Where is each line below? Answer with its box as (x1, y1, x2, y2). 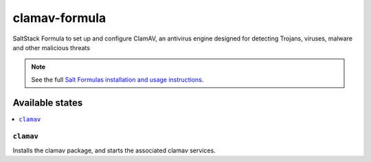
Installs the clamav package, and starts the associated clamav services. (12, 146, 216, 154)
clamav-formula (12, 10, 106, 25)
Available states (12, 97, 83, 108)
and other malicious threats (12, 43, 91, 51)
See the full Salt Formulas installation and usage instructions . (31, 76, 204, 84)
